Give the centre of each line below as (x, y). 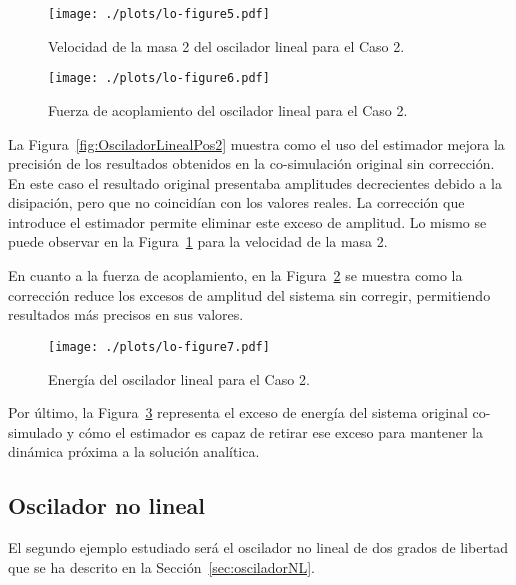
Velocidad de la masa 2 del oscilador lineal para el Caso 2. (226, 45)
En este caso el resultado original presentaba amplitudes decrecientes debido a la (255, 182)
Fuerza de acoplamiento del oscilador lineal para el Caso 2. (228, 109)
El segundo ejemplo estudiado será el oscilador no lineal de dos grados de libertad (258, 547)
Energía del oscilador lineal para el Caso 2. (179, 378)
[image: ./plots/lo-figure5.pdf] (159, 14)
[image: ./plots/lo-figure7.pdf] (159, 346)
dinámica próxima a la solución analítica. (134, 451)
